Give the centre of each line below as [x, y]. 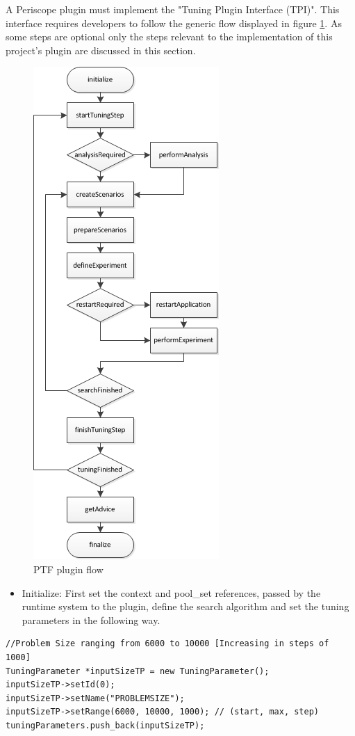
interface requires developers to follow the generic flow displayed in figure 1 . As [174, 23]
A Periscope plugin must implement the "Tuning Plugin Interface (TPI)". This [173, 9]
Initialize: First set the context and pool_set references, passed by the [171, 592]
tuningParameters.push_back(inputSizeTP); [105, 725]
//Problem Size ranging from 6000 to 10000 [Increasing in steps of [167, 644]
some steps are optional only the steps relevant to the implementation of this [169, 37]
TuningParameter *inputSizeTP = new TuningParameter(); [138, 671]
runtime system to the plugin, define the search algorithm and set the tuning [185, 606]
